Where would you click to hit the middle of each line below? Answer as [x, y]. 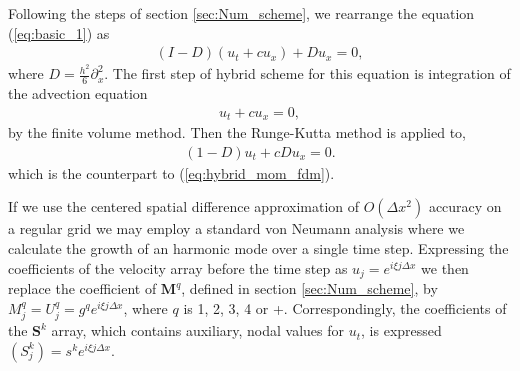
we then [445, 267]
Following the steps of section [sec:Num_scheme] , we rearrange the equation [241, 13]
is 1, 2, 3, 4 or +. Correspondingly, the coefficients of [345, 307]
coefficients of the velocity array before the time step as [178, 267]
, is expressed [401, 330]
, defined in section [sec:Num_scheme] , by [309, 288]
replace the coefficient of [82, 288]
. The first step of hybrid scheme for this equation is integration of [307, 73]
